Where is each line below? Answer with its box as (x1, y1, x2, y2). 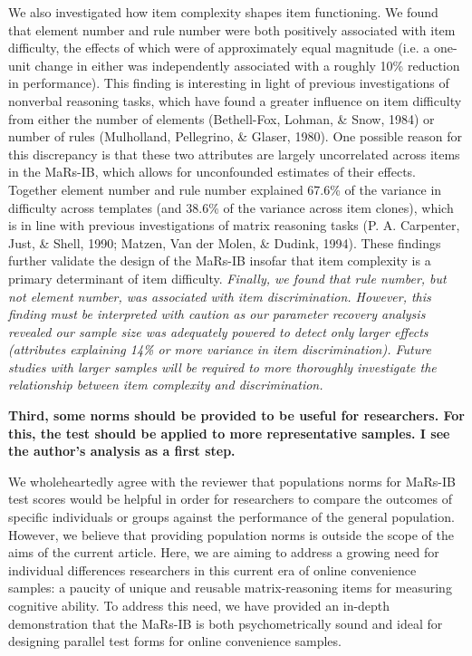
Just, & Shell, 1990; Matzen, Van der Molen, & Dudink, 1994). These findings (8, 233, 441, 252)
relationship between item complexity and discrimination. (8, 375, 323, 394)
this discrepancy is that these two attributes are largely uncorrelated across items (8, 144, 460, 163)
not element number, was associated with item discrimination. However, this (8, 286, 431, 305)
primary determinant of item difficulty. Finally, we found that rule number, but (8, 268, 447, 287)
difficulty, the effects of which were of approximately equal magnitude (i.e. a (8, 38, 430, 57)
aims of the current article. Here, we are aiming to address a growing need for (8, 543, 439, 562)
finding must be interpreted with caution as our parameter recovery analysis (8, 304, 426, 323)
